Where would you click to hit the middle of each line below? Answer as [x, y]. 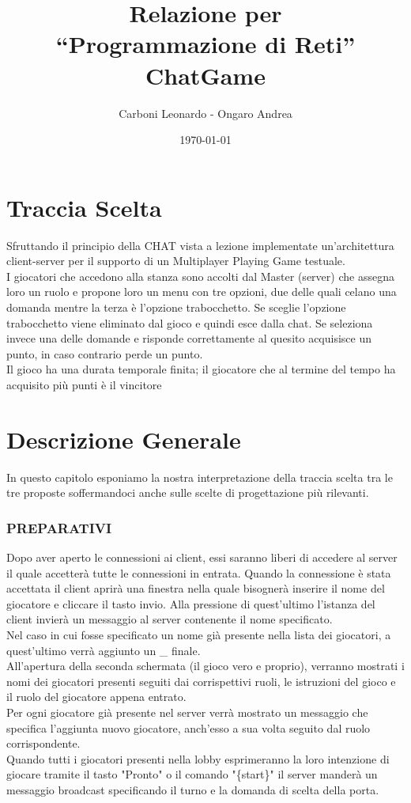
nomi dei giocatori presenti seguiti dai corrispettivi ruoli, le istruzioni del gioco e [201, 681]
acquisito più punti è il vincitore [84, 384]
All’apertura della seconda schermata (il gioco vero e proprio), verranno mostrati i [205, 666]
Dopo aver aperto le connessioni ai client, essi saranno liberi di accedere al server [202, 557]
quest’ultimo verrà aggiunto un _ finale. [104, 650]
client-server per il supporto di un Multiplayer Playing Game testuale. [176, 261]
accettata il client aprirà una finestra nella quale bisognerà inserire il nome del [196, 588]
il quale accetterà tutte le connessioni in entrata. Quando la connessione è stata [199, 572]
